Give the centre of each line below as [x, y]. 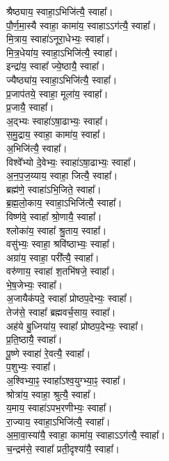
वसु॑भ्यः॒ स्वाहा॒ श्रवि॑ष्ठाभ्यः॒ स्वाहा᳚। [61, 244]
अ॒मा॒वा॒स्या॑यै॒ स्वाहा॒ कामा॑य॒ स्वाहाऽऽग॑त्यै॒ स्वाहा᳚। [86, 435]
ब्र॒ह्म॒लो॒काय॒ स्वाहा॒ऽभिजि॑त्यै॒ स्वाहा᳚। [64, 203]
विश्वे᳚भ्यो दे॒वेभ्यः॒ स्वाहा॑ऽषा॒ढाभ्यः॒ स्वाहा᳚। [72, 161]
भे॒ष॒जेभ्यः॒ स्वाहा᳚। [34, 284]
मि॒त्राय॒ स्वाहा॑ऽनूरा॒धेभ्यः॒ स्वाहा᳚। [58, 39]
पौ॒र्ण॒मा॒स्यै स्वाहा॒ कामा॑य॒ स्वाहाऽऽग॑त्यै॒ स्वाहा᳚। [81, 25]
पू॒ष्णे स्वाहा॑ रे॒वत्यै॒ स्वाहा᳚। [49, 353]
